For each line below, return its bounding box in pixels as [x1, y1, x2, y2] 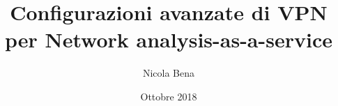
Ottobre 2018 [140, 89, 197, 103]
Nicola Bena [142, 66, 195, 80]
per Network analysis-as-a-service [5, 25, 332, 54]
